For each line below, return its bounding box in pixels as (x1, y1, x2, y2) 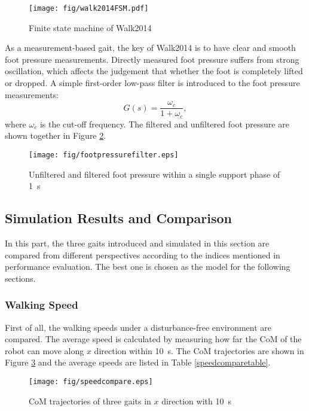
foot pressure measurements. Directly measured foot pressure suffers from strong (5, 53, 299, 65)
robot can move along (5, 344, 84, 357)
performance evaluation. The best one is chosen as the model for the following (5, 260, 290, 273)
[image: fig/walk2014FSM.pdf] (29, 4, 149, 13)
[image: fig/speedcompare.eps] (29, 377, 153, 386)
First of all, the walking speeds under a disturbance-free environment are (5, 321, 272, 333)
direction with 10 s (161, 394, 231, 407)
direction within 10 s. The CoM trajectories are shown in (94, 344, 304, 357)
